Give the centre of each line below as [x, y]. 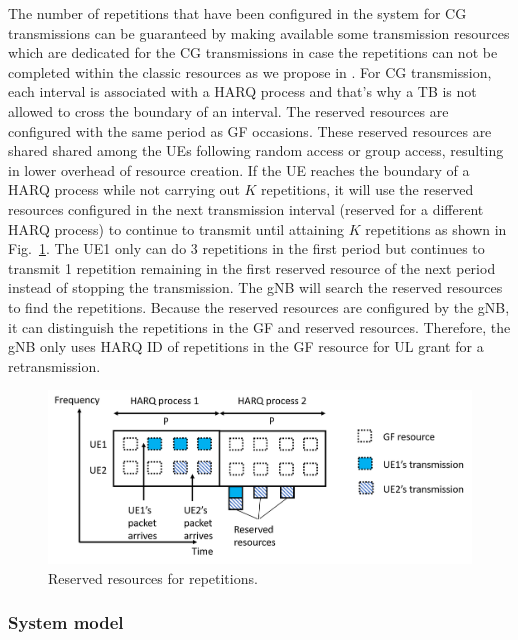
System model [66, 622]
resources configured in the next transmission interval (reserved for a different [246, 208]
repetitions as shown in [436, 228]
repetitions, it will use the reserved [367, 189]
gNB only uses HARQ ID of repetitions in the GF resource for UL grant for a [246, 346]
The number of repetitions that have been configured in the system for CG [237, 13]
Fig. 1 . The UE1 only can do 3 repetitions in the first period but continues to [246, 248]
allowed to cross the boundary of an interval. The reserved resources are [228, 110]
